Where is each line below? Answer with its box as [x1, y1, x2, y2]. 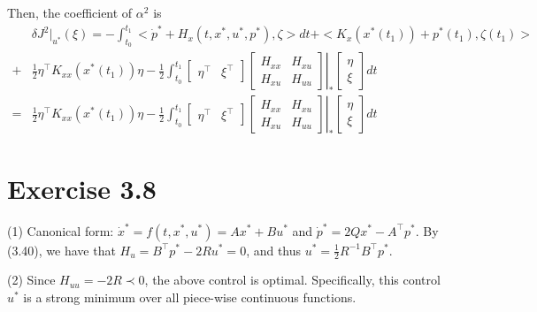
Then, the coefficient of [7, 4, 133, 21]
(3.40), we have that [7, 240, 116, 259]
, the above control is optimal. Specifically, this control [144, 270, 441, 289]
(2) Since [7, 270, 56, 289]
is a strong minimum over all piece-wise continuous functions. [23, 287, 357, 306]
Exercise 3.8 [7, 170, 157, 206]
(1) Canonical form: [7, 221, 114, 240]
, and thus [246, 240, 302, 259]
